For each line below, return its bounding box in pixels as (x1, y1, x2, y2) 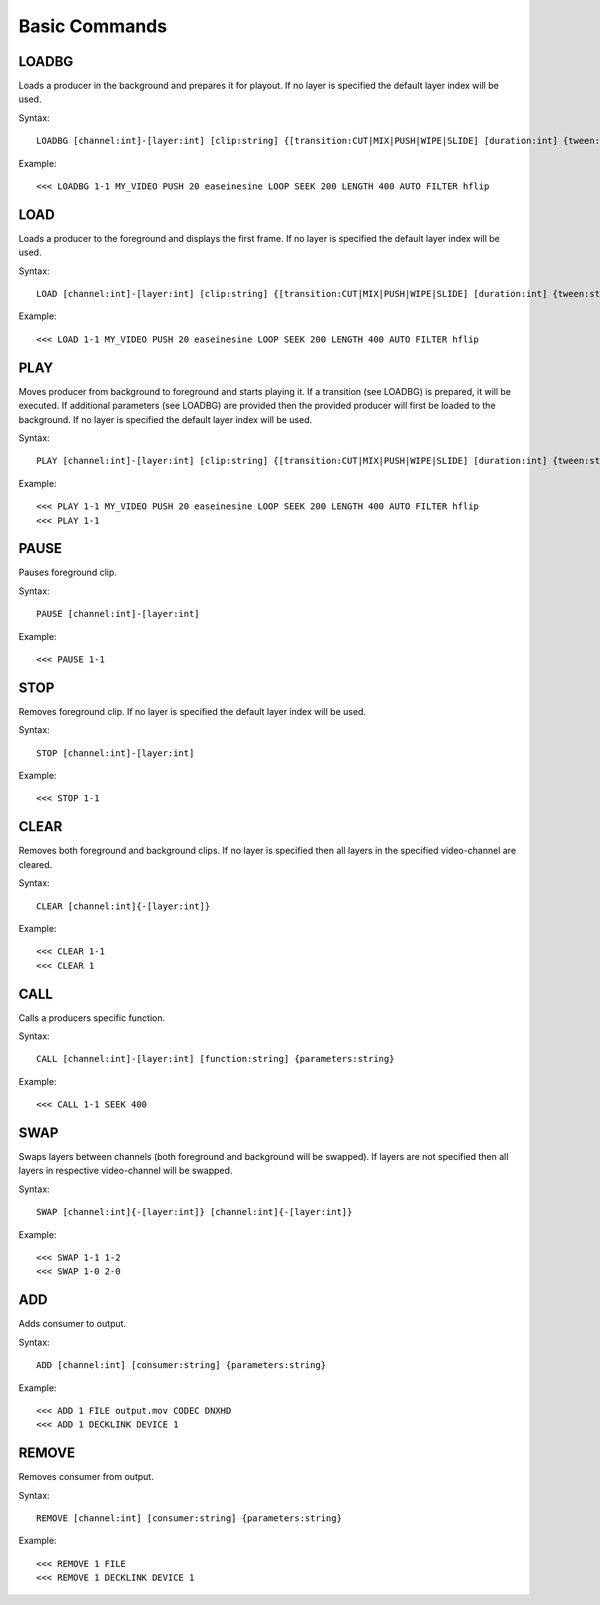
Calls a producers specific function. (18, 1011, 166, 1024)
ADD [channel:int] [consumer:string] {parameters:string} (36, 1360, 327, 1371)
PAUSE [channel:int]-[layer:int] (36, 608, 200, 620)
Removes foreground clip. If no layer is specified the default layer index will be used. (18, 705, 367, 717)
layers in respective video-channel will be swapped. (18, 1165, 233, 1177)
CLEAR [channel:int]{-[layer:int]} (36, 900, 211, 912)
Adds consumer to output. (18, 1318, 127, 1330)
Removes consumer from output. (18, 1471, 154, 1483)
